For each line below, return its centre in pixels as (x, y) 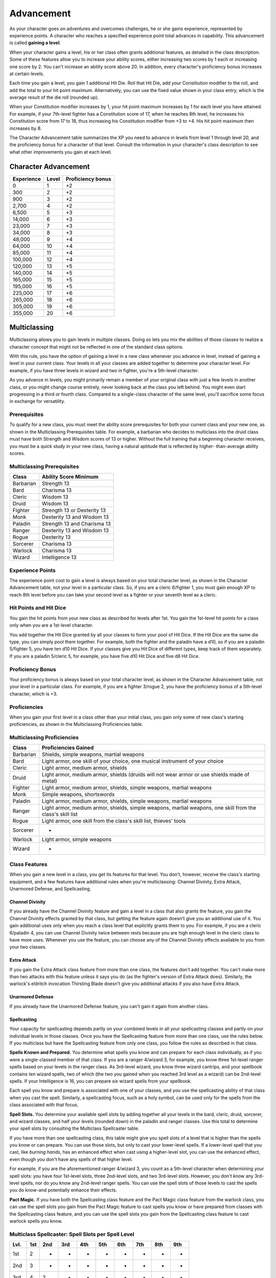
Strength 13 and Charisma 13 (76, 524)
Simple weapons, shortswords (78, 794)
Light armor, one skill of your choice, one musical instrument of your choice (133, 761)
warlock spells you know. (36, 1221)
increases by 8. (26, 128)
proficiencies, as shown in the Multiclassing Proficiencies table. (76, 724)
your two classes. (28, 947)
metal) (49, 781)
